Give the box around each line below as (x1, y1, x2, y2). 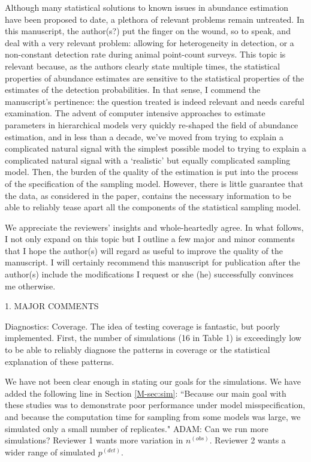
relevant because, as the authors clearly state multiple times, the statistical (5, 59, 280, 72)
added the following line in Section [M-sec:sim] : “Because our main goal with (5, 386, 286, 399)
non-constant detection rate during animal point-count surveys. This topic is (5, 48, 286, 61)
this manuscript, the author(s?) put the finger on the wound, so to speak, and (5, 25, 291, 37)
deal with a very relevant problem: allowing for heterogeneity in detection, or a (5, 36, 294, 49)
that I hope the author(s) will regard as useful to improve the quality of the (5, 244, 283, 256)
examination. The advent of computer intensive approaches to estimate (5, 107, 265, 119)
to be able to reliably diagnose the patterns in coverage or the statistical (5, 343, 270, 356)
